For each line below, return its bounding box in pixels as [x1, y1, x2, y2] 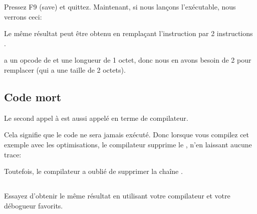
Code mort [4, 89, 62, 104]
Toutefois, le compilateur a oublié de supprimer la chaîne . [4, 166, 183, 176]
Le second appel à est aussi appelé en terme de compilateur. [4, 112, 188, 123]
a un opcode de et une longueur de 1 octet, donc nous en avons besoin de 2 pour [4, 55, 251, 65]
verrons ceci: [4, 11, 42, 22]
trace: [4, 149, 22, 159]
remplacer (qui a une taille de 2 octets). [4, 64, 126, 75]
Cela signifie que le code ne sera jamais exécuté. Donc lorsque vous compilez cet [4, 129, 249, 140]
